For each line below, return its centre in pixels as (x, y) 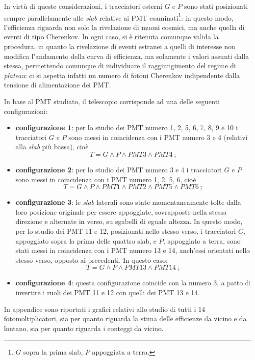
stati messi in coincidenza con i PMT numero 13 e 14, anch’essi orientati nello (133, 250)
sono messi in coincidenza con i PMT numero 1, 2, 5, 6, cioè (106, 179)
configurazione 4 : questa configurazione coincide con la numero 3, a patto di (133, 283)
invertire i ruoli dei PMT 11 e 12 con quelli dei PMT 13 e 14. (108, 292)
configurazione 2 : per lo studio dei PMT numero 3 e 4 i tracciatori (119, 169)
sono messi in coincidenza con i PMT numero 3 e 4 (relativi (158, 137)
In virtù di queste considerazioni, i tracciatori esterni (83, 6)
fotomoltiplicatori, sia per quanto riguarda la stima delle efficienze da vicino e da (125, 318)
